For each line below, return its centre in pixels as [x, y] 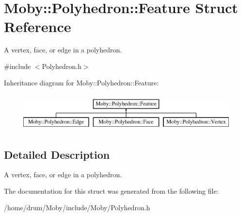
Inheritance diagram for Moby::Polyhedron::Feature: [81, 82]
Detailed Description [57, 154]
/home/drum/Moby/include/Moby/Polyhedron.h [77, 207]
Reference [38, 26]
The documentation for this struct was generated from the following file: [111, 191]
